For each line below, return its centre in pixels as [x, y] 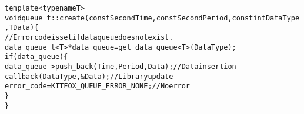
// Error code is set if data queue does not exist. [89, 37]
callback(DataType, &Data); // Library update [89, 76]
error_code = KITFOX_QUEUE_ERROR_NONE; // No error [98, 86]
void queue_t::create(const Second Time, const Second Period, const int [135, 18]
